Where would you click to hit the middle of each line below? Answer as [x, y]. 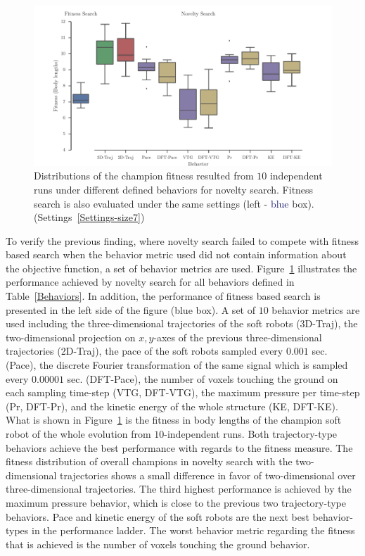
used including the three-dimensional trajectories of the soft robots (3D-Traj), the [182, 323]
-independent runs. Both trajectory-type [251, 434]
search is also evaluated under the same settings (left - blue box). [174, 203]
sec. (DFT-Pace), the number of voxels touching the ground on [203, 378]
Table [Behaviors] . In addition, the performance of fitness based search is [163, 296]
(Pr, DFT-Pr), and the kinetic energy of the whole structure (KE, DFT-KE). [172, 406]
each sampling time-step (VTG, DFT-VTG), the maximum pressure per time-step [183, 392]
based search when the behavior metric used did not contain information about [176, 254]
